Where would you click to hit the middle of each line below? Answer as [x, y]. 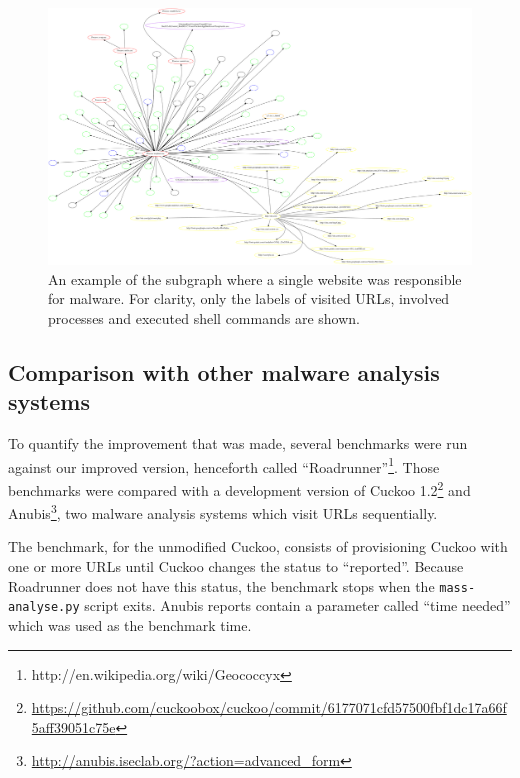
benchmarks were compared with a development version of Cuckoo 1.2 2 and [239, 488]
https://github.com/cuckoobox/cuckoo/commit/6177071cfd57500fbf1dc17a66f [269, 707]
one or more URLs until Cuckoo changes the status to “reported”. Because [236, 566]
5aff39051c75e [73, 726]
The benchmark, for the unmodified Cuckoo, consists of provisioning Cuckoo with [258, 546]
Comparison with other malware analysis [224, 371]
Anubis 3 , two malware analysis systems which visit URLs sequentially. [223, 511]
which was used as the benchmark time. [130, 624]
